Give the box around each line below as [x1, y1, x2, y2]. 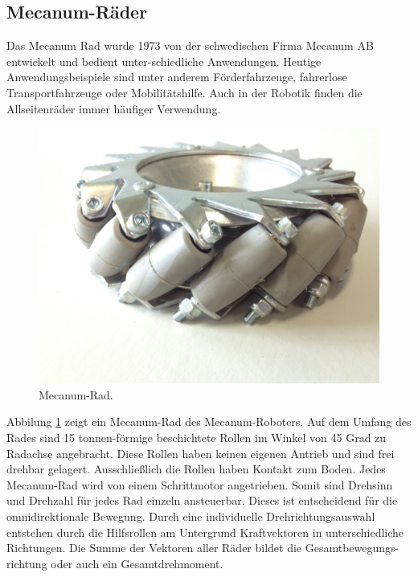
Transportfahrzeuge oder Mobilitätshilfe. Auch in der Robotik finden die [6, 84, 363, 100]
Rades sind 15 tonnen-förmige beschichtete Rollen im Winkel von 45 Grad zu [6, 428, 387, 445]
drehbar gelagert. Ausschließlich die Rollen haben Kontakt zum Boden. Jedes [6, 460, 386, 477]
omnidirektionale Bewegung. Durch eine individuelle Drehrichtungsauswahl [6, 507, 375, 524]
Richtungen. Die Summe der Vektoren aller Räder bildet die [6, 539, 302, 556]
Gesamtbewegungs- [305, 539, 400, 556]
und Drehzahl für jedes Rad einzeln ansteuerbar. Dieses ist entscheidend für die [6, 492, 398, 509]
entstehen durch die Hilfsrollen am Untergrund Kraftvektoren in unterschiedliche [6, 523, 404, 540]
